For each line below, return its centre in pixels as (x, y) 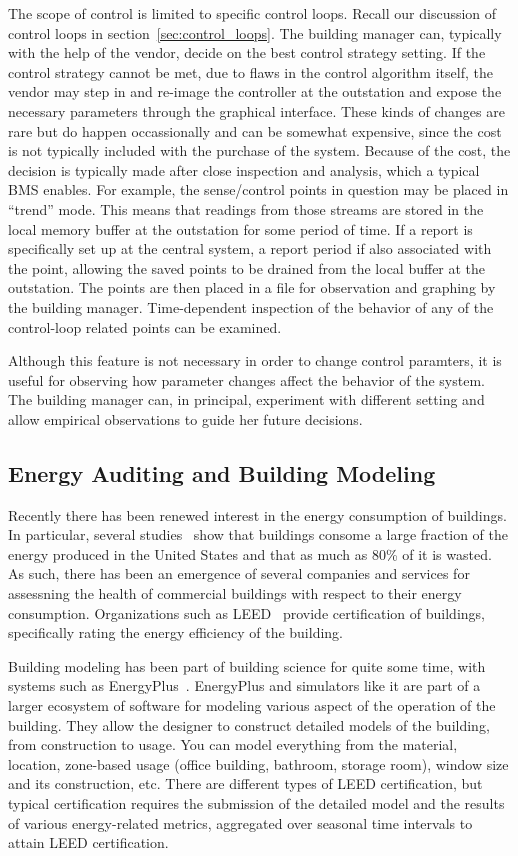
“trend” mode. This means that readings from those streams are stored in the (246, 208)
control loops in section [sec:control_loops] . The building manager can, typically (255, 32)
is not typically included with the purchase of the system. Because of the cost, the (259, 150)
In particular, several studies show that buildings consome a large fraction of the (258, 534)
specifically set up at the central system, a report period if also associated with (250, 248)
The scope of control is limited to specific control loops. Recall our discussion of (252, 13)
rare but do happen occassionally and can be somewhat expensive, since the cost (255, 130)
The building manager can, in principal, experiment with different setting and (246, 399)
